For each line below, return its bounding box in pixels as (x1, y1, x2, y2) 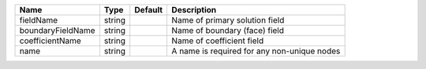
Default (134, 5, 163, 15)
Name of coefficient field (171, 35, 264, 46)
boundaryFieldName (19, 25, 95, 35)
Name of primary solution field (171, 15, 285, 25)
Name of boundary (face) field (171, 25, 284, 35)
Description (171, 5, 217, 15)
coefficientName (19, 35, 82, 46)
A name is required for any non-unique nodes (171, 45, 341, 56)
